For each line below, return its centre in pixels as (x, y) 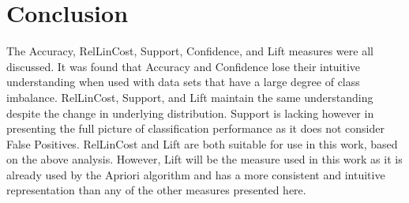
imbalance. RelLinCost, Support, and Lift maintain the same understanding (190, 97)
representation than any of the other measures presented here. (156, 190)
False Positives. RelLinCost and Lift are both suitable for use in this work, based (202, 143)
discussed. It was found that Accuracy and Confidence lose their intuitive (184, 66)
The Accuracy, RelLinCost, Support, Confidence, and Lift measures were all (190, 51)
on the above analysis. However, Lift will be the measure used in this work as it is (204, 159)
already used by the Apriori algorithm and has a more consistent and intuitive (196, 174)
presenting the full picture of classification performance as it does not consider (195, 128)
